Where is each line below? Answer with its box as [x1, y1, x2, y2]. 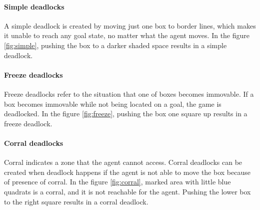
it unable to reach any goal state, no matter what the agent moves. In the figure [4, 30, 250, 41]
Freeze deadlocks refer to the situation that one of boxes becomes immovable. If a [4, 88, 254, 99]
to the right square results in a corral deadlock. [4, 196, 148, 206]
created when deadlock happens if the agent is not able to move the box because [4, 166, 250, 177]
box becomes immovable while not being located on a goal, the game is [4, 98, 221, 109]
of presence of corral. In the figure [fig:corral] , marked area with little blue [4, 176, 231, 187]
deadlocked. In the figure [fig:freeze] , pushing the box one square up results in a [4, 108, 247, 119]
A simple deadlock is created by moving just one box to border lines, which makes [4, 20, 256, 31]
